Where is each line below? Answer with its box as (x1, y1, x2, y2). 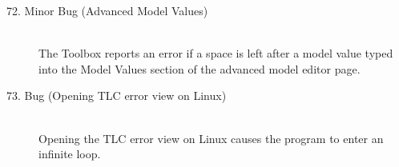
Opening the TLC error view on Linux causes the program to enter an (38, 129, 384, 146)
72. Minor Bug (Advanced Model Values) (6, 2, 208, 18)
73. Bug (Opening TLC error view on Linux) (6, 87, 227, 104)
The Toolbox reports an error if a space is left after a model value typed (38, 45, 393, 62)
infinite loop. (38, 145, 101, 162)
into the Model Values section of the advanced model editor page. (38, 60, 361, 77)
